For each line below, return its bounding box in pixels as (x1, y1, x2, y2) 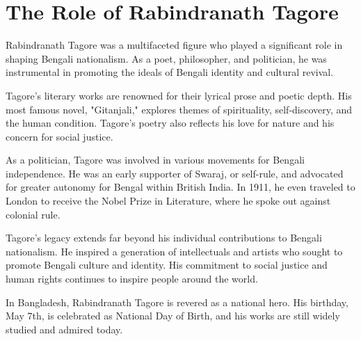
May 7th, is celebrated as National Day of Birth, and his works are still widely (6, 308, 340, 323)
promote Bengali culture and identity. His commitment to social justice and (6, 257, 328, 272)
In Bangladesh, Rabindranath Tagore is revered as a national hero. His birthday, (6, 294, 348, 309)
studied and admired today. (6, 322, 123, 336)
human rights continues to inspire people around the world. (6, 271, 258, 286)
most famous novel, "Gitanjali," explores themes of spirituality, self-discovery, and (6, 102, 353, 116)
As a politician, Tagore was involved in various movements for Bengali (6, 152, 305, 167)
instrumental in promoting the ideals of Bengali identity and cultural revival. (6, 65, 334, 79)
